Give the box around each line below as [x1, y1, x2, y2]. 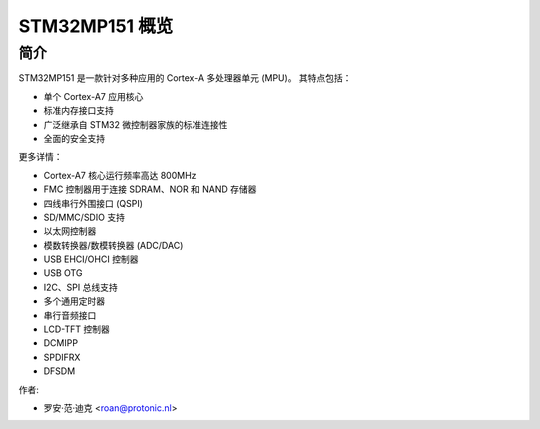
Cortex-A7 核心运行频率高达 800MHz [43, 169, 197, 181]
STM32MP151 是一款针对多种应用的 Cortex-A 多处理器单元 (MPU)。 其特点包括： [18, 72, 352, 84]
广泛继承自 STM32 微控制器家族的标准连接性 [43, 118, 228, 130]
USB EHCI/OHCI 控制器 [43, 253, 139, 265]
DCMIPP [43, 337, 79, 349]
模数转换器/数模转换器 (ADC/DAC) [43, 239, 184, 251]
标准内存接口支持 [43, 105, 114, 117]
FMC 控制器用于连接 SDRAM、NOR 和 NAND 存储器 [43, 183, 257, 195]
